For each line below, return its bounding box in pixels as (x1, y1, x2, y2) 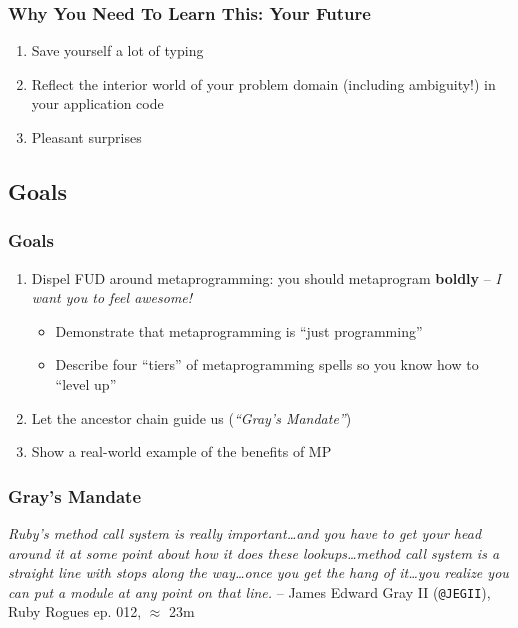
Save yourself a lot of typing (31, 40, 204, 61)
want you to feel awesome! (31, 287, 193, 308)
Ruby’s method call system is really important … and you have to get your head (8, 522, 482, 543)
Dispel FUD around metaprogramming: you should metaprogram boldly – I (31, 267, 501, 288)
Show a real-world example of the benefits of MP (31, 441, 332, 462)
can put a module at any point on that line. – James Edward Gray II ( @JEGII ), (8, 581, 491, 602)
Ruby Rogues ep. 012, (8, 601, 142, 622)
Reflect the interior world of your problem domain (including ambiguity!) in (31, 73, 496, 94)
